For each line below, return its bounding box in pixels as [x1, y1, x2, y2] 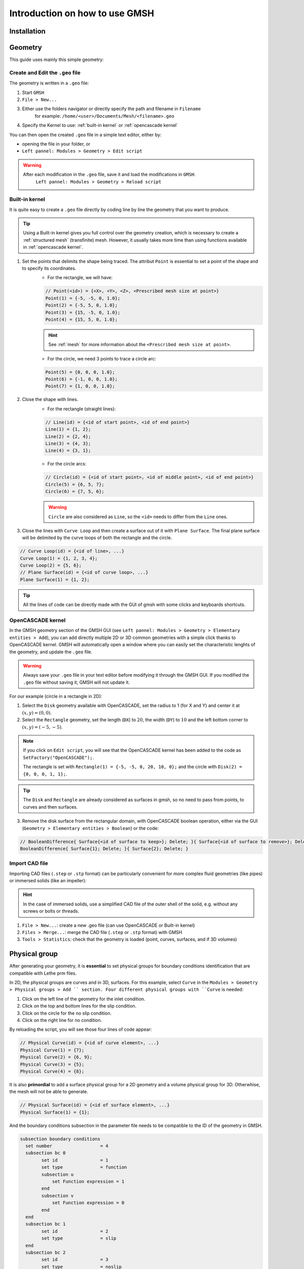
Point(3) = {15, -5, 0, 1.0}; [45, 310, 121, 315]
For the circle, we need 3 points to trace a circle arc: [47, 355, 157, 361]
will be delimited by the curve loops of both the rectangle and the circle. [22, 535, 172, 541]
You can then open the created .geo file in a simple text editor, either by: [9, 131, 162, 138]
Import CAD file [9, 860, 48, 867]
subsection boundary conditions [20, 1136, 101, 1142]
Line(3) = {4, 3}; [45, 441, 91, 446]
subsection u [41, 1172, 74, 1177]
